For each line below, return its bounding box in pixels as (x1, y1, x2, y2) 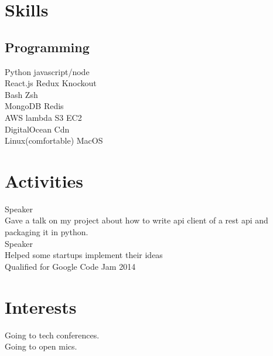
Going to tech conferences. (5, 328, 100, 341)
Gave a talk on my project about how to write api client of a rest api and (5, 214, 268, 226)
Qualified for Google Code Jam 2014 (5, 260, 136, 272)
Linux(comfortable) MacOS (5, 134, 103, 147)
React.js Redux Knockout (5, 77, 97, 89)
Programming (5, 38, 90, 56)
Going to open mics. (5, 340, 77, 352)
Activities (5, 168, 84, 192)
